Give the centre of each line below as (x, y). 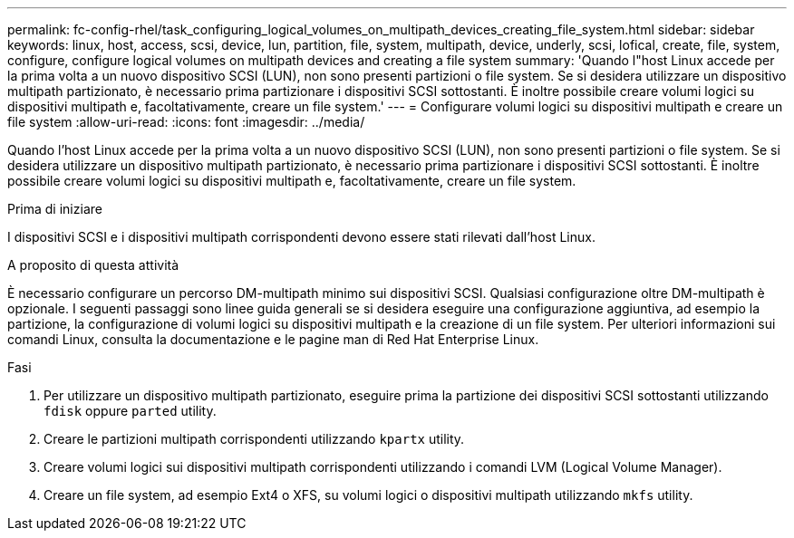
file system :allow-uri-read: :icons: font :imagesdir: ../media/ (186, 122)
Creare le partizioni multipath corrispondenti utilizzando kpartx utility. (254, 439)
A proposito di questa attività (93, 265)
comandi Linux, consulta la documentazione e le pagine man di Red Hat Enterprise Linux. (273, 339)
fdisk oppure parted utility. (130, 411)
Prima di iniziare (55, 209)
